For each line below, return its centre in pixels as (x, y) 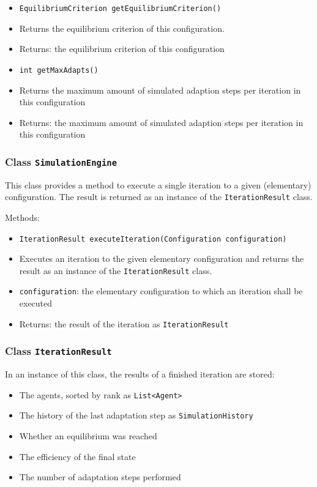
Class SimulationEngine (61, 161)
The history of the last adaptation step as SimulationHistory (136, 415)
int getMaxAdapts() (59, 70)
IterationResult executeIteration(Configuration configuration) (153, 239)
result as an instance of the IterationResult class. (116, 270)
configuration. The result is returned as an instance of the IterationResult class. (159, 197)
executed (36, 303)
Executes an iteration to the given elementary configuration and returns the (162, 258)
